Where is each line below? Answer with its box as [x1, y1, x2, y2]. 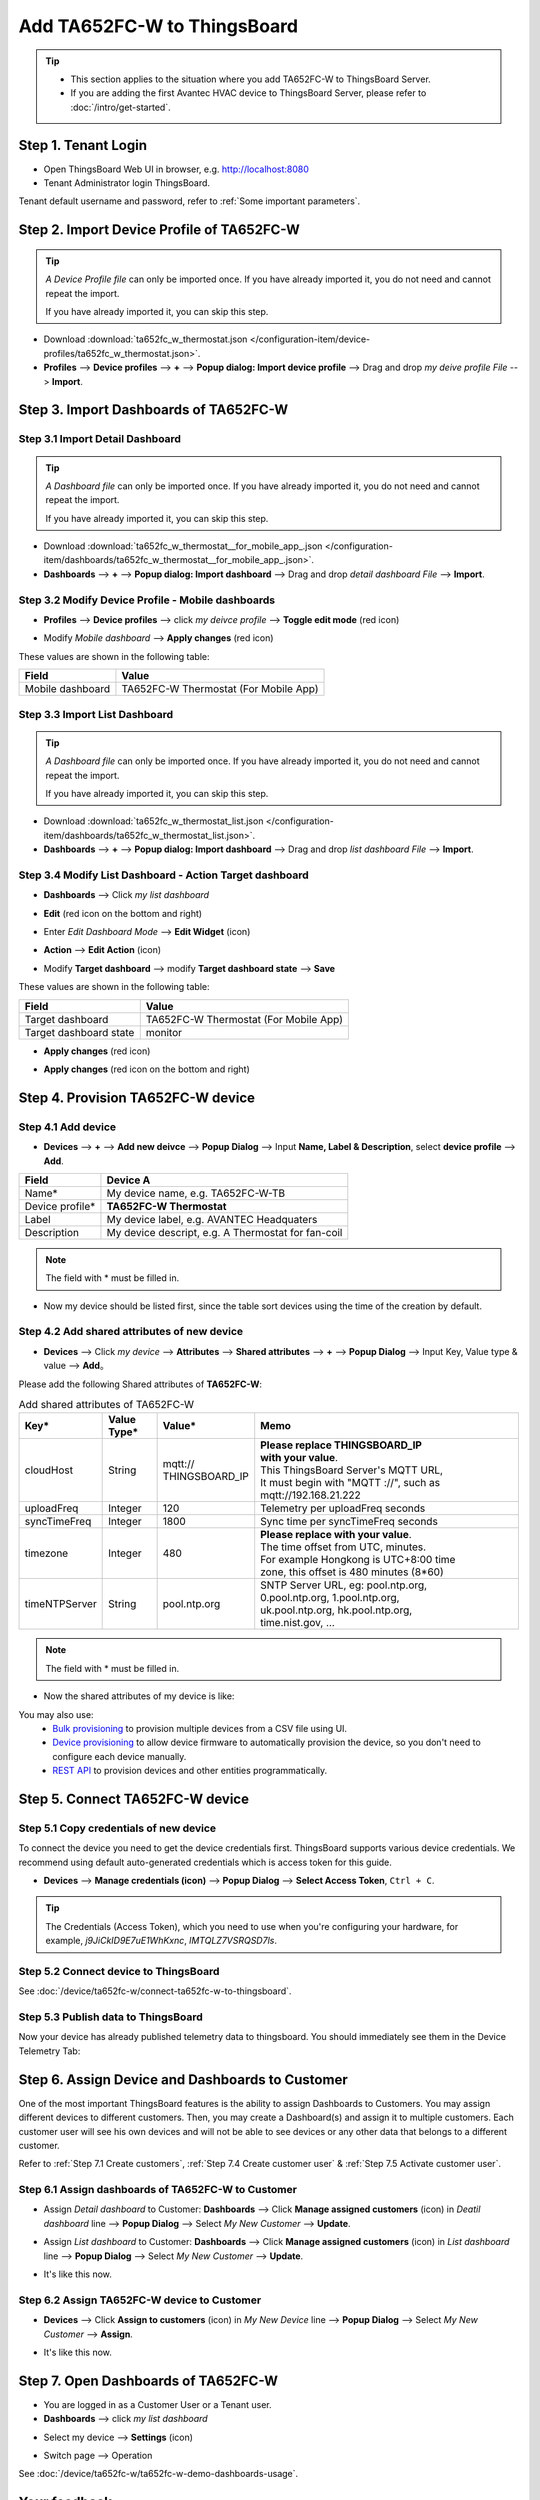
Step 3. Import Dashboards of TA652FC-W [18, 401, 289, 419]
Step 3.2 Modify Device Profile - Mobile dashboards [18, 593, 275, 607]
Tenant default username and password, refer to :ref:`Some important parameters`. [18, 195, 361, 207]
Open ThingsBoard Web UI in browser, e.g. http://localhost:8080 [43, 163, 310, 175]
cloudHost [24, 1463, 74, 1477]
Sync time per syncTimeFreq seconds [260, 1515, 439, 1529]
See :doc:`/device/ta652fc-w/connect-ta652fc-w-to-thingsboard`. [18, 1985, 292, 1997]
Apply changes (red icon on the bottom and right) [43, 1063, 250, 1075]
